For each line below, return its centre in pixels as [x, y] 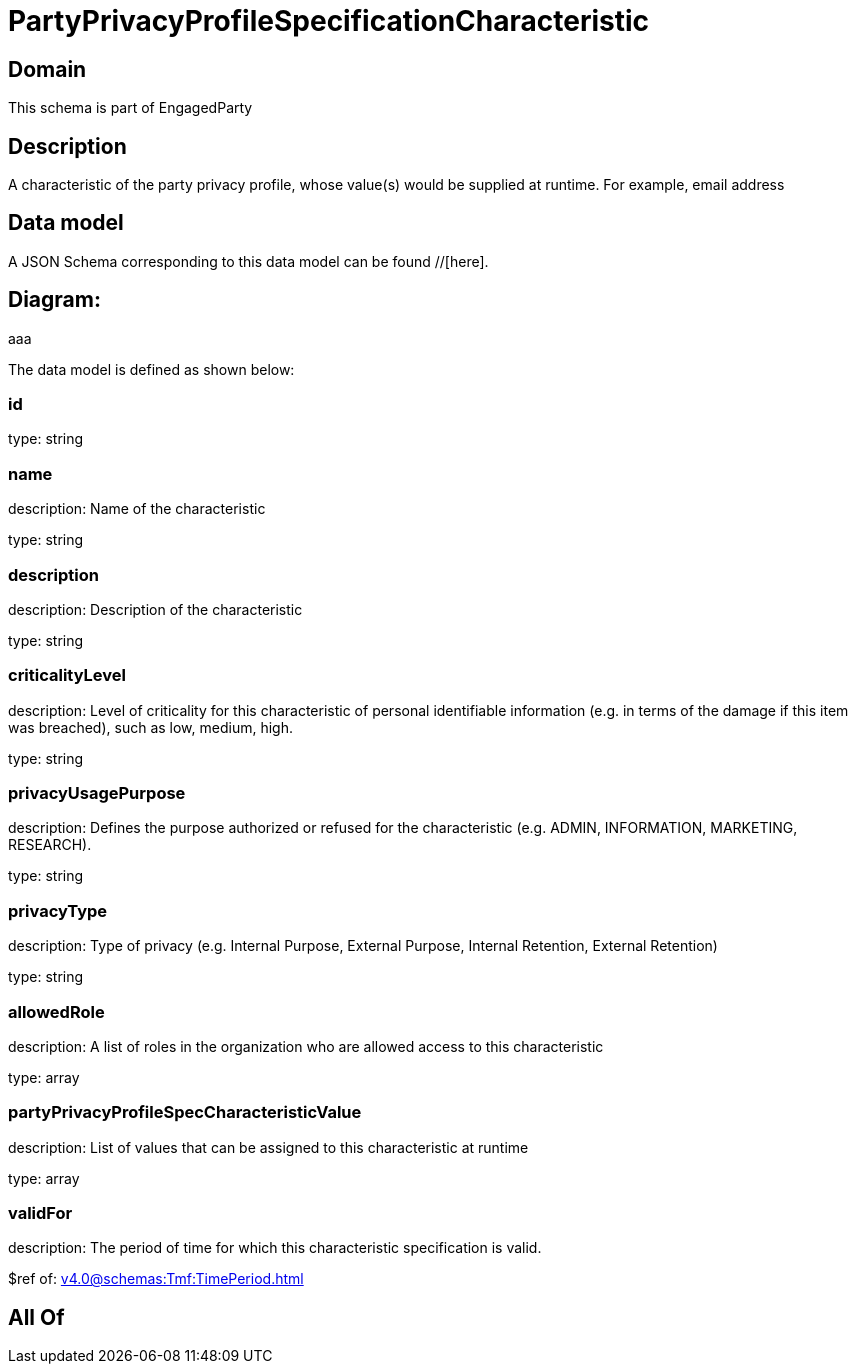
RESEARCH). [50, 845]
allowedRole [56, 1011]
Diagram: [54, 300]
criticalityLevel [67, 675]
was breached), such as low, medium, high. [150, 727]
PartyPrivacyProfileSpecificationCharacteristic [329, 21]
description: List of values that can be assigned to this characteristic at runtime [268, 1147]
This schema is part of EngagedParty [130, 108]
